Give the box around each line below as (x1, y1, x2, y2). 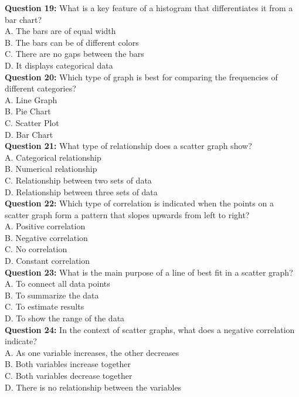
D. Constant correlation (5, 255, 90, 267)
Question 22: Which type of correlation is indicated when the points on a (5, 197, 274, 209)
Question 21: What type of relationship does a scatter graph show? (5, 140, 252, 152)
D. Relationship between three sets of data (5, 185, 158, 198)
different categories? (5, 82, 76, 94)
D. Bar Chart (5, 128, 53, 140)
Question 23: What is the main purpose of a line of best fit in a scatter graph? (5, 266, 293, 278)
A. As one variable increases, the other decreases (5, 346, 179, 358)
